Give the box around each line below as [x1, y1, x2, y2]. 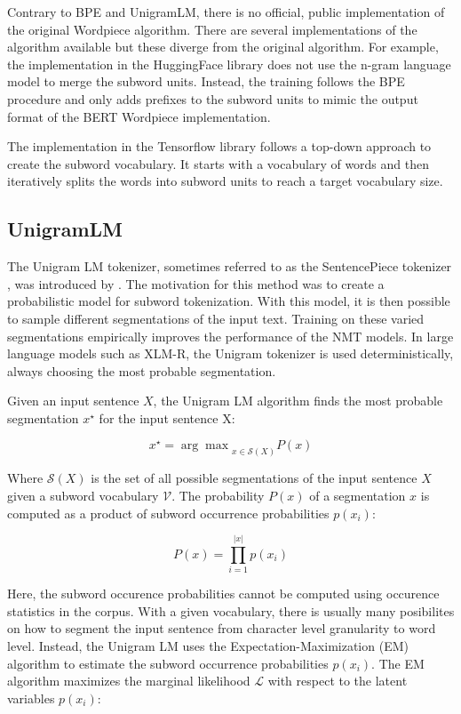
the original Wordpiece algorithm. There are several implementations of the [7, 20, 417, 38]
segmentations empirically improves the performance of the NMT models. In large [7, 326, 454, 345]
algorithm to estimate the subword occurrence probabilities [7, 654, 329, 672]
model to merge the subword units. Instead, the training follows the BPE [7, 72, 405, 91]
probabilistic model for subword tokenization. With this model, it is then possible [7, 292, 450, 310]
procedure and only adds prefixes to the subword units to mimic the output [7, 89, 418, 108]
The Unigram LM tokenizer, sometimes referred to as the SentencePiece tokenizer [7, 257, 452, 276]
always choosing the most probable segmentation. [7, 361, 276, 380]
